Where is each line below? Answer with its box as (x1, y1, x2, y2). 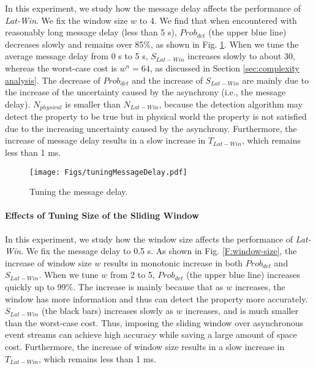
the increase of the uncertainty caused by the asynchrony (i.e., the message (5, 86, 286, 98)
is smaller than (65, 97, 121, 110)
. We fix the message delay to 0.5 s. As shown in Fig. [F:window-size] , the (21, 244, 297, 257)
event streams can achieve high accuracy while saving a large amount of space (5, 328, 297, 341)
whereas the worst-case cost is (5, 61, 117, 74)
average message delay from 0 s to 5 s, (5, 49, 148, 62)
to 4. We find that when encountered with (139, 13, 297, 26)
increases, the (235, 280, 285, 293)
